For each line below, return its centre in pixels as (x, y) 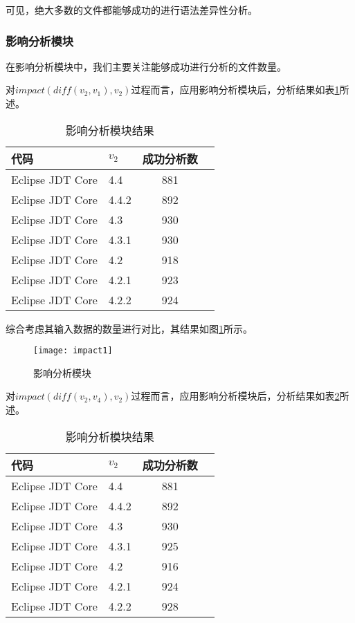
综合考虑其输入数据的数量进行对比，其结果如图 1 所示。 (129, 328)
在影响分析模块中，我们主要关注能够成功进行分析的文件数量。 (146, 66)
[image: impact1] (73, 351)
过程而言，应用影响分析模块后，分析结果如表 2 (235, 396)
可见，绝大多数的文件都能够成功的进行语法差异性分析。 (131, 10)
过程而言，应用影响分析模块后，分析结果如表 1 (235, 90)
